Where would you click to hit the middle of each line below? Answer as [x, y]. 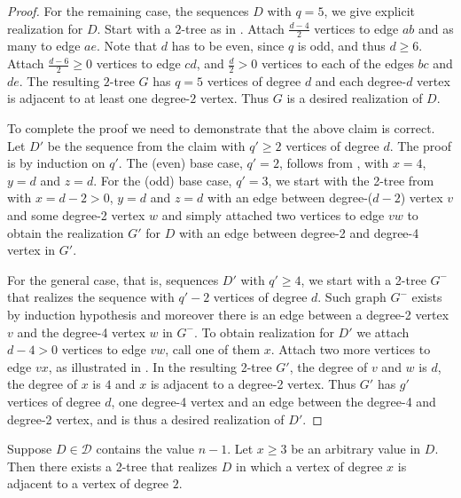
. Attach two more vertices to [351, 349]
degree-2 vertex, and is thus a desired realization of [146, 419]
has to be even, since [228, 46]
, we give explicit [370, 11]
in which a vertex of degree [309, 466]
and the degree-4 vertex [81, 332]
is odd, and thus [341, 46]
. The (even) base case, [180, 163]
